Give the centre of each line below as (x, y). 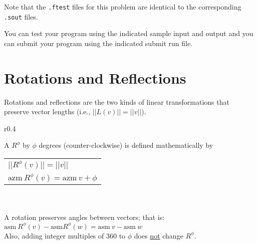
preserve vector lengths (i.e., (47, 111)
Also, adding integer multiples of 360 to (65, 235)
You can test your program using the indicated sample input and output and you (129, 33)
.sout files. (21, 16)
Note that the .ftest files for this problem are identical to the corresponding (123, 7)
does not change (159, 235)
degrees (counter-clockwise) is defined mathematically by (126, 145)
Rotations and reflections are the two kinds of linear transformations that (117, 101)
